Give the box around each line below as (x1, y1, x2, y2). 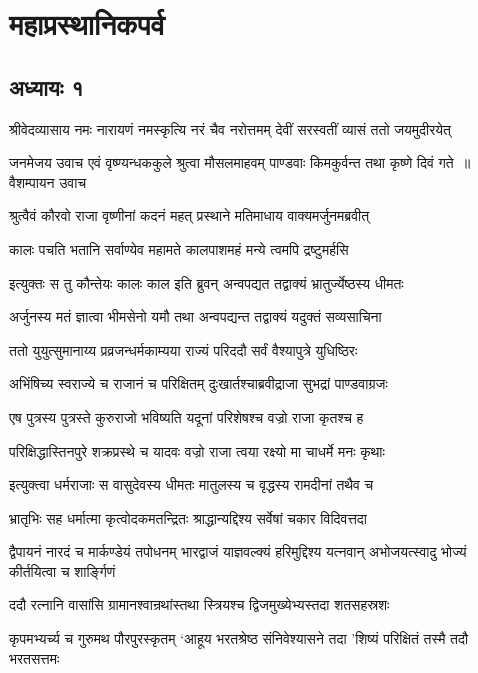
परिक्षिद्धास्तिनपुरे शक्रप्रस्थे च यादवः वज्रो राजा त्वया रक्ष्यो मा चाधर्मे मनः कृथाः (9, 440, 385, 461)
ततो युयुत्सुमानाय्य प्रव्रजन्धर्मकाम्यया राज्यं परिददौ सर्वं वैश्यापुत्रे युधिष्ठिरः (9, 339, 358, 360)
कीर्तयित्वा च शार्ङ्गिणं (9, 560, 116, 581)
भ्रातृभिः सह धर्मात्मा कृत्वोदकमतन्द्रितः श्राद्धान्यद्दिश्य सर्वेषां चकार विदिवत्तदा (9, 507, 368, 528)
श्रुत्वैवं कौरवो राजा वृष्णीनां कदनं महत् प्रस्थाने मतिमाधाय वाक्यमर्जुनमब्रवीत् (9, 205, 370, 226)
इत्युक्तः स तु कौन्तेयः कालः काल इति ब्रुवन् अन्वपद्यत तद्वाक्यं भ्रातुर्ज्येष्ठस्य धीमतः (9, 272, 404, 293)
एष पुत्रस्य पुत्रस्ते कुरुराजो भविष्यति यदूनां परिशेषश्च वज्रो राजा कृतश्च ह (9, 406, 364, 427)
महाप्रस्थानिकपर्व (9, 3, 165, 44)
